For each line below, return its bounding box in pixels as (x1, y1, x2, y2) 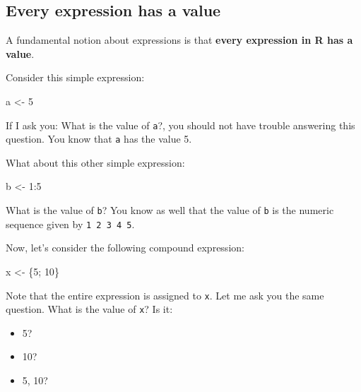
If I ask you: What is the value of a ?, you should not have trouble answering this (6, 117, 355, 132)
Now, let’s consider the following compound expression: (6, 240, 244, 255)
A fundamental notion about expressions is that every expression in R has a (6, 32, 353, 47)
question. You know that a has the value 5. (6, 131, 192, 146)
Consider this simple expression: (6, 70, 145, 85)
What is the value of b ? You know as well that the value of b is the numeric (6, 203, 334, 218)
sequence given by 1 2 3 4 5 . (6, 216, 135, 231)
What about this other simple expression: (6, 155, 185, 170)
